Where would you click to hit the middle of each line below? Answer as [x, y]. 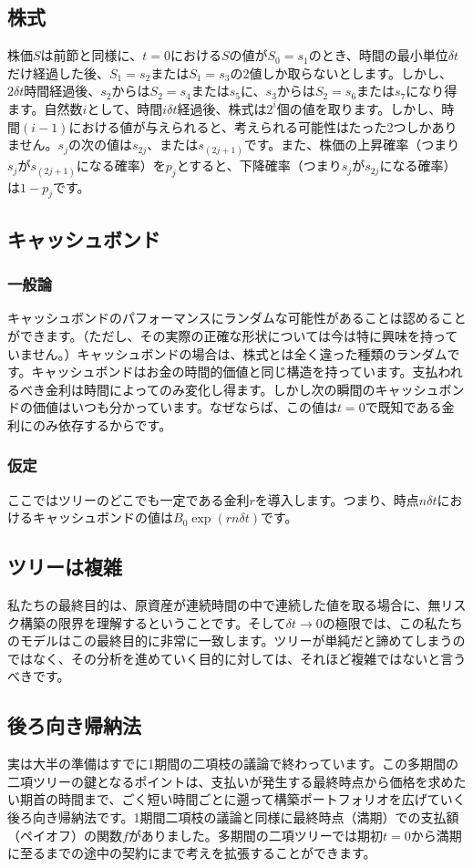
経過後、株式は [222, 108]
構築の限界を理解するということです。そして [153, 622]
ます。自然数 [45, 108]
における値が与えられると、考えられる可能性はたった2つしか [250, 126]
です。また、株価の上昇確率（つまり [352, 145]
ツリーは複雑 [65, 567]
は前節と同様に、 [92, 55]
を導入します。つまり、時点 [337, 499]
